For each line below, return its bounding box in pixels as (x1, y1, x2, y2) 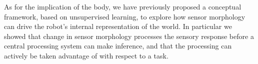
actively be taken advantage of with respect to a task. (4, 50, 168, 60)
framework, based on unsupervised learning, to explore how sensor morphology (4, 11, 245, 21)
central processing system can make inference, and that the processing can (4, 40, 232, 51)
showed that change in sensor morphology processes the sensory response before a (4, 30, 254, 41)
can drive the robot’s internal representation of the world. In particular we (4, 21, 232, 31)
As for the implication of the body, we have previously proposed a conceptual (4, 1, 241, 11)
